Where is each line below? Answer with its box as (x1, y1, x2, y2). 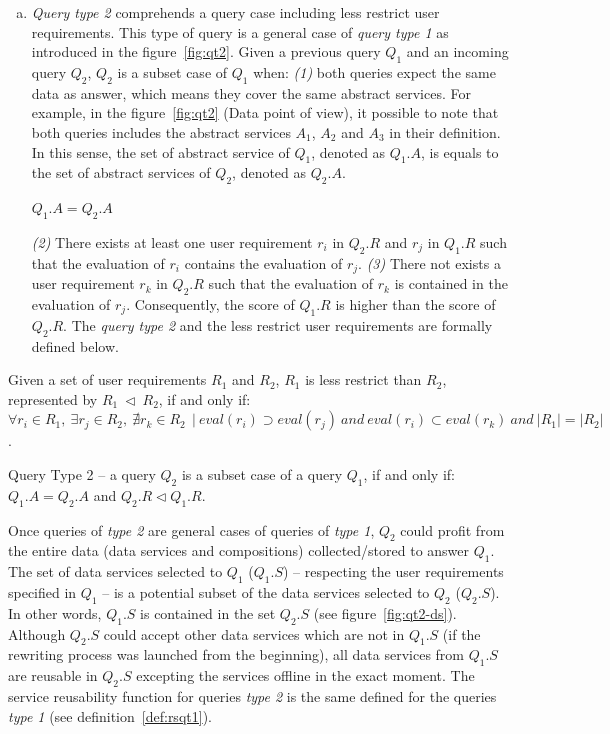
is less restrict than (305, 369, 422, 390)
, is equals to (420, 141, 499, 162)
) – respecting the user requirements (282, 561, 504, 582)
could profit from (400, 519, 505, 540)
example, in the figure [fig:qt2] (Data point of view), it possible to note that (31, 102, 499, 123)
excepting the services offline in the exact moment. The (136, 665, 475, 686)
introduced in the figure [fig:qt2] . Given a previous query (31, 41, 381, 62)
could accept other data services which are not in (103, 623, 405, 644)
